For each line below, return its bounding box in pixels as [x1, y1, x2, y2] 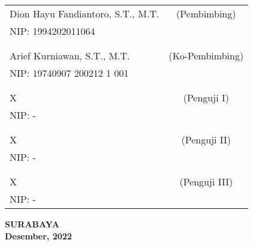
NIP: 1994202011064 [10, 24, 95, 38]
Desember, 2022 [5, 229, 72, 242]
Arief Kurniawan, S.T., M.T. [10, 49, 130, 62]
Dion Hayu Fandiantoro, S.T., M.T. [10, 7, 159, 20]
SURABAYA [5, 218, 59, 230]
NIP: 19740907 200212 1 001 [10, 66, 129, 80]
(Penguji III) [179, 175, 233, 188]
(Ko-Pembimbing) [168, 49, 244, 62]
